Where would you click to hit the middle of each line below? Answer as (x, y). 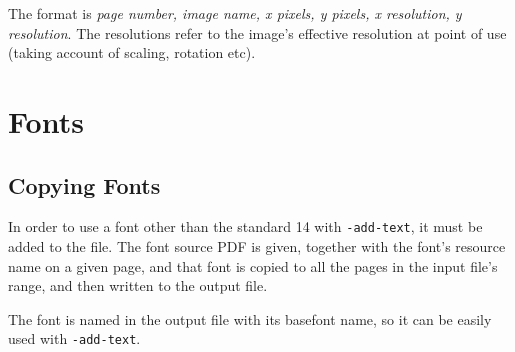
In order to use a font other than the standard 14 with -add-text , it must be (245, 226)
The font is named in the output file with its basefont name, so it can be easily (250, 318)
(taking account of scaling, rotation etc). (132, 52)
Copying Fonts (84, 184)
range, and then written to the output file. (138, 285)
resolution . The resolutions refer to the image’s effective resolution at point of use (257, 32)
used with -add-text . (74, 338)
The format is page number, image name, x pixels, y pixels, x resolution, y (235, 13)
